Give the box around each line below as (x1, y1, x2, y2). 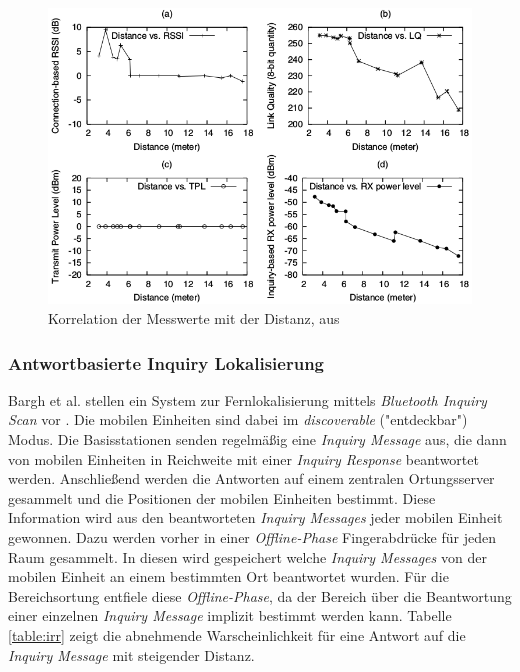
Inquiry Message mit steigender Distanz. (8, 644, 255, 665)
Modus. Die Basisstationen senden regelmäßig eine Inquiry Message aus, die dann (8, 429, 507, 450)
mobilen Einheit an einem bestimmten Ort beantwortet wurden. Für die (8, 566, 449, 587)
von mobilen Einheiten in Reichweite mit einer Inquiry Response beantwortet (8, 448, 479, 469)
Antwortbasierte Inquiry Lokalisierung (8, 350, 325, 375)
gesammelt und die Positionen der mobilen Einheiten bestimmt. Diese (8, 487, 436, 508)
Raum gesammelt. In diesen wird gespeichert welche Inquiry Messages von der (8, 546, 487, 567)
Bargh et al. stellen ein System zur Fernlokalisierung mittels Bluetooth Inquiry (8, 389, 487, 410)
